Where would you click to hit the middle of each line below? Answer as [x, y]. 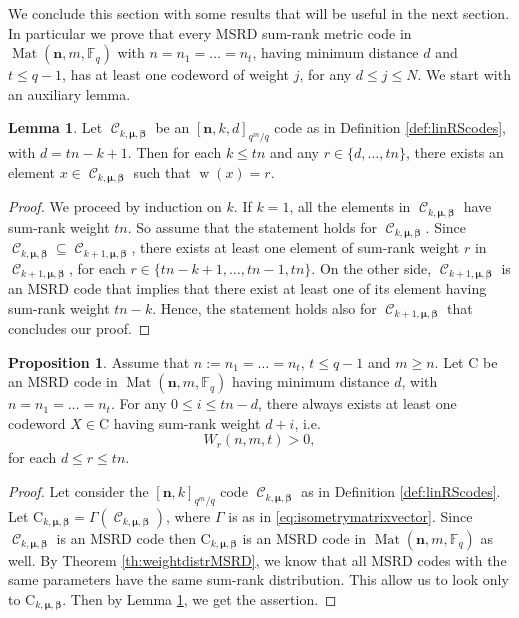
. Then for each [174, 152]
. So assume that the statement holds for [252, 226]
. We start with [464, 74]
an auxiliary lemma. [69, 93]
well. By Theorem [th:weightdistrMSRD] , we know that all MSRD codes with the [257, 559]
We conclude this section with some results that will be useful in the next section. [259, 13]
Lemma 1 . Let [55, 127]
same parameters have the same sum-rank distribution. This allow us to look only [258, 579]
